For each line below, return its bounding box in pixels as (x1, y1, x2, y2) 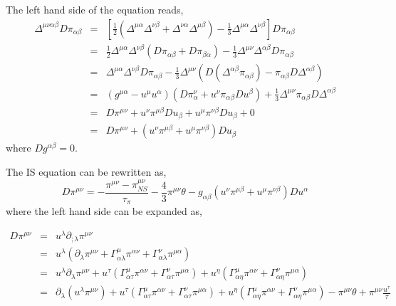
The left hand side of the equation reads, (6, 2, 184, 16)
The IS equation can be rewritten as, (6, 164, 167, 179)
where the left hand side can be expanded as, (6, 204, 202, 218)
